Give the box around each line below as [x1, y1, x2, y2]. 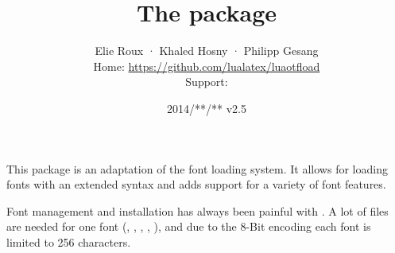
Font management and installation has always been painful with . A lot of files [6, 202, 389, 219]
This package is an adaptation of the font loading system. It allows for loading [6, 160, 388, 177]
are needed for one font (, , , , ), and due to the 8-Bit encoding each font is [6, 218, 371, 235]
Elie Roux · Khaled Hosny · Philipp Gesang [95, 42, 319, 59]
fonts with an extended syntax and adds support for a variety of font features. [6, 176, 386, 193]
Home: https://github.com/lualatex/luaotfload [93, 57, 320, 74]
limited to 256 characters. [6, 233, 131, 250]
